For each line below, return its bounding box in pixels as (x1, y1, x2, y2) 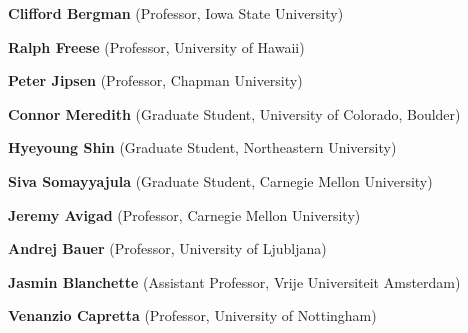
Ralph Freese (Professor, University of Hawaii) (8, 36, 305, 57)
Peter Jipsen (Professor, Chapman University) (8, 70, 303, 91)
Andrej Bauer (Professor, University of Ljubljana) (8, 238, 327, 259)
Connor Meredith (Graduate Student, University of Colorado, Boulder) (8, 103, 461, 124)
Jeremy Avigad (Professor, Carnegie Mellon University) (8, 204, 361, 225)
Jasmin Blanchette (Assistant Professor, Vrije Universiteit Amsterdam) (8, 271, 461, 292)
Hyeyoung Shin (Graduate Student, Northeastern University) (8, 137, 397, 158)
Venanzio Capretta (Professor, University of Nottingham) (8, 305, 377, 326)
